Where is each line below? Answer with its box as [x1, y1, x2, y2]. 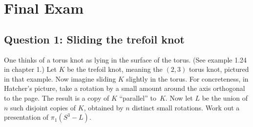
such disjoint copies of [10, 102, 76, 112]
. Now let [165, 92, 193, 103]
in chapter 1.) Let [4, 64, 57, 74]
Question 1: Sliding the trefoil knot [4, 31, 185, 46]
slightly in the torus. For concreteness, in [126, 73, 249, 84]
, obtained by [84, 102, 124, 112]
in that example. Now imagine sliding [4, 73, 116, 84]
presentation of [4, 112, 49, 122]
